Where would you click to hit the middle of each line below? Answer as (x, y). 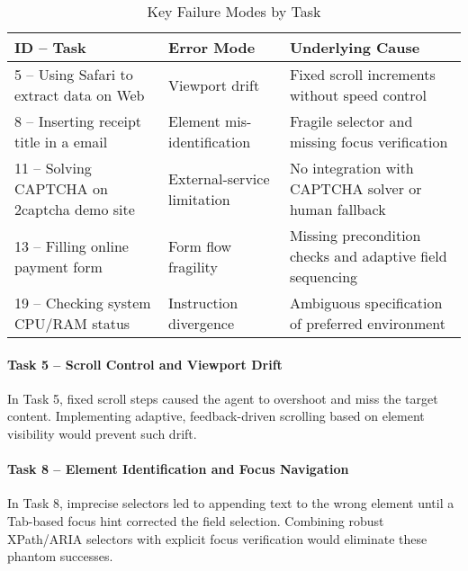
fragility (193, 266)
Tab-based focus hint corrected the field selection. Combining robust (196, 520)
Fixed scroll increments (362, 74)
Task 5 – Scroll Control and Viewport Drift (145, 364)
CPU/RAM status (72, 323)
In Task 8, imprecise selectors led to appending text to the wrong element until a (231, 503)
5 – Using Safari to (74, 74)
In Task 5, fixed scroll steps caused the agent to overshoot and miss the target (223, 398)
